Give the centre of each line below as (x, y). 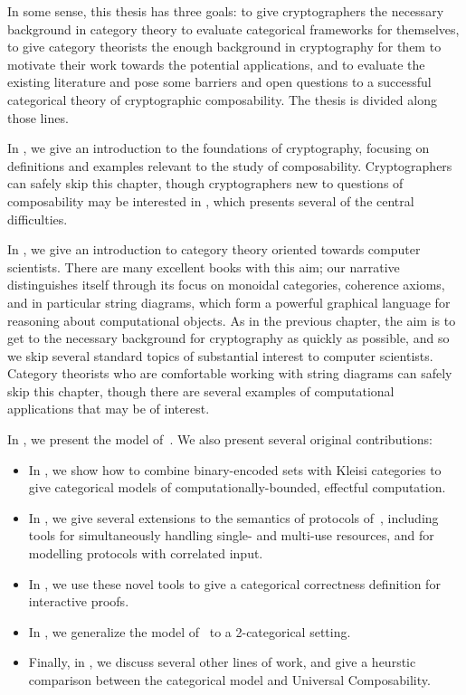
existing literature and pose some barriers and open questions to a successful (219, 82)
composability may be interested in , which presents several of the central (211, 200)
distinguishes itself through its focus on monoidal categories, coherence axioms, (226, 285)
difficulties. (38, 219)
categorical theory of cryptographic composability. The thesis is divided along (222, 99)
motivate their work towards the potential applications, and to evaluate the (216, 64)
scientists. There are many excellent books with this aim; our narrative (204, 267)
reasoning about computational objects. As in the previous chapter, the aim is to (232, 320)
